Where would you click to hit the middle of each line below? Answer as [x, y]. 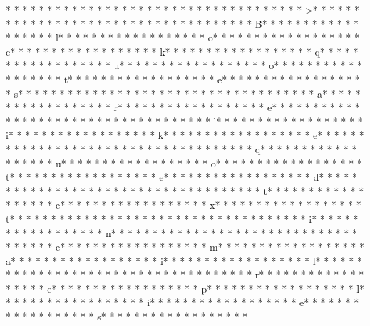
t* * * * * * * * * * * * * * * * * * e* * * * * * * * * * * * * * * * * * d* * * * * [181, 177]
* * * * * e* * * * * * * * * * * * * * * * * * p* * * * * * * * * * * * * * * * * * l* [185, 288]
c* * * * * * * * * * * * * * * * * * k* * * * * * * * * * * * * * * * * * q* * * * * [182, 51]
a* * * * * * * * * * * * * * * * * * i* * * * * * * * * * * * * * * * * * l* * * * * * [184, 260]
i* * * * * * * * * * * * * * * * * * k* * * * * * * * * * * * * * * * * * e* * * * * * [185, 135]
